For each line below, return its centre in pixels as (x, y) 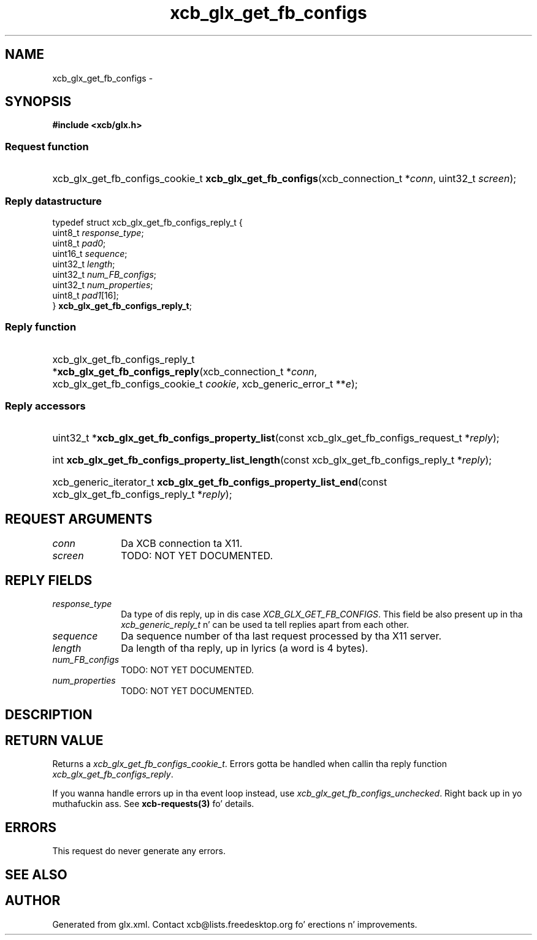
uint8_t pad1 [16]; (86, 295)
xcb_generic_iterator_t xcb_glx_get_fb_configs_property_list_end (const (220, 482)
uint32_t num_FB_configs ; (105, 274)
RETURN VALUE (54, 740)
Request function (47, 146)
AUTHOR (33, 901)
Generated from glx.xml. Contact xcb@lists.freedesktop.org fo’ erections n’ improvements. (235, 924)
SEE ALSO (36, 874)
